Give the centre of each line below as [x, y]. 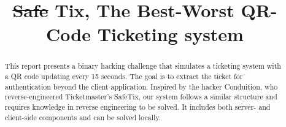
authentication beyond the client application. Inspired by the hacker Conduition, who [141, 86]
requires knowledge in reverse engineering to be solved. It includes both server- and [137, 106]
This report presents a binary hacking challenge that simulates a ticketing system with [143, 66]
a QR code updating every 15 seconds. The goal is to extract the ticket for [124, 76]
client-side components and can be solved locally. [83, 117]
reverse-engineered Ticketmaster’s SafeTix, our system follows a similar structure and [141, 97]
